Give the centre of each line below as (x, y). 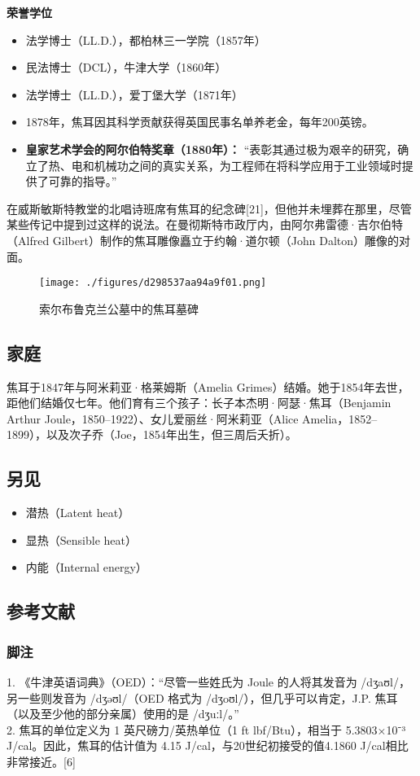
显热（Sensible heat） (81, 539)
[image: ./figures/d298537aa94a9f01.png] (153, 283)
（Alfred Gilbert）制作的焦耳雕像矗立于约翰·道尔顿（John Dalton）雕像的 (203, 240)
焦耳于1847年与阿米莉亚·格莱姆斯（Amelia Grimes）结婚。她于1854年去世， (208, 386)
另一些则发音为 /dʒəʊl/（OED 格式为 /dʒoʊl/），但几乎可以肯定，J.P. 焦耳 (202, 697)
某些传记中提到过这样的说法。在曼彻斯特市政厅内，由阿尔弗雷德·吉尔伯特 (205, 224)
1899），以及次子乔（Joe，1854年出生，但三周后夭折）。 (152, 434)
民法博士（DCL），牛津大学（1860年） (126, 67)
